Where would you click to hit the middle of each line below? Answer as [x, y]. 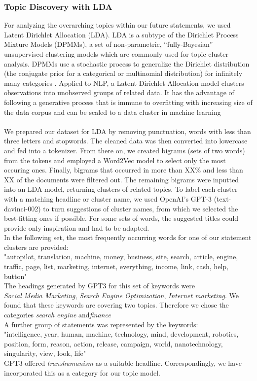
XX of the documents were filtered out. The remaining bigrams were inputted [121, 179]
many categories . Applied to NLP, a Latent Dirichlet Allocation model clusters [124, 83]
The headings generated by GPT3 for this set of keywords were [99, 286]
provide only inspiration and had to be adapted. [77, 227]
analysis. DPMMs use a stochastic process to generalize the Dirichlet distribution [127, 63]
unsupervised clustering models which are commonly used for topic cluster [116, 54]
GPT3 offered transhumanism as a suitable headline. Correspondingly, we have [123, 363]
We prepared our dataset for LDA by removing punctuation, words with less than [128, 131]
